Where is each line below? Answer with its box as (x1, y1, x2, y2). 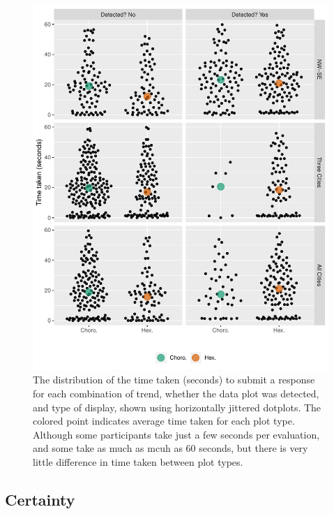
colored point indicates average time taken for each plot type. (33, 413, 295, 428)
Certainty (5, 488, 75, 510)
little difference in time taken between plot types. (33, 455, 243, 469)
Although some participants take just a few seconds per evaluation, (33, 427, 320, 441)
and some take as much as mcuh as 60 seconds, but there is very (33, 441, 308, 455)
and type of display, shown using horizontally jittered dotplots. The (33, 399, 321, 414)
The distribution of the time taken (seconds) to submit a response (33, 372, 315, 387)
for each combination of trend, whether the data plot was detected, (33, 386, 319, 401)
